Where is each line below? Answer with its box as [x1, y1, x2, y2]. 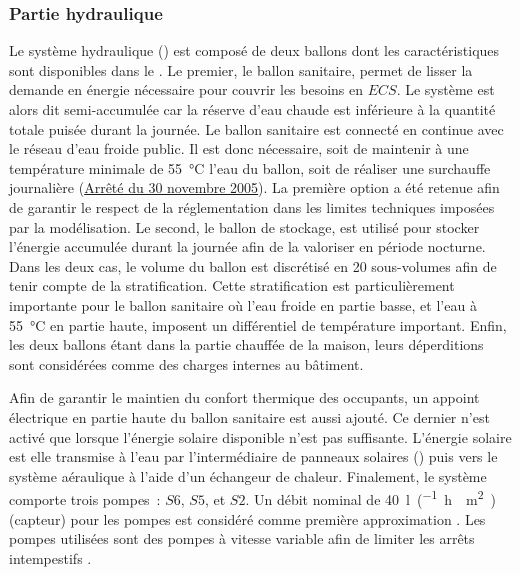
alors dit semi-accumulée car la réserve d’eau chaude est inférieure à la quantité [9, 99, 496, 119]
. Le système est [396, 79, 495, 100]
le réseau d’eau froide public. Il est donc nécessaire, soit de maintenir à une [9, 138, 469, 159]
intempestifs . [9, 547, 92, 568]
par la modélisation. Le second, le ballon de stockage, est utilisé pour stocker [9, 216, 480, 237]
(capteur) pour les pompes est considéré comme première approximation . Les [9, 508, 486, 529]
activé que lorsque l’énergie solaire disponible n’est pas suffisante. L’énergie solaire [9, 426, 512, 447]
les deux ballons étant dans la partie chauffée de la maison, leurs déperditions [9, 334, 484, 355]
